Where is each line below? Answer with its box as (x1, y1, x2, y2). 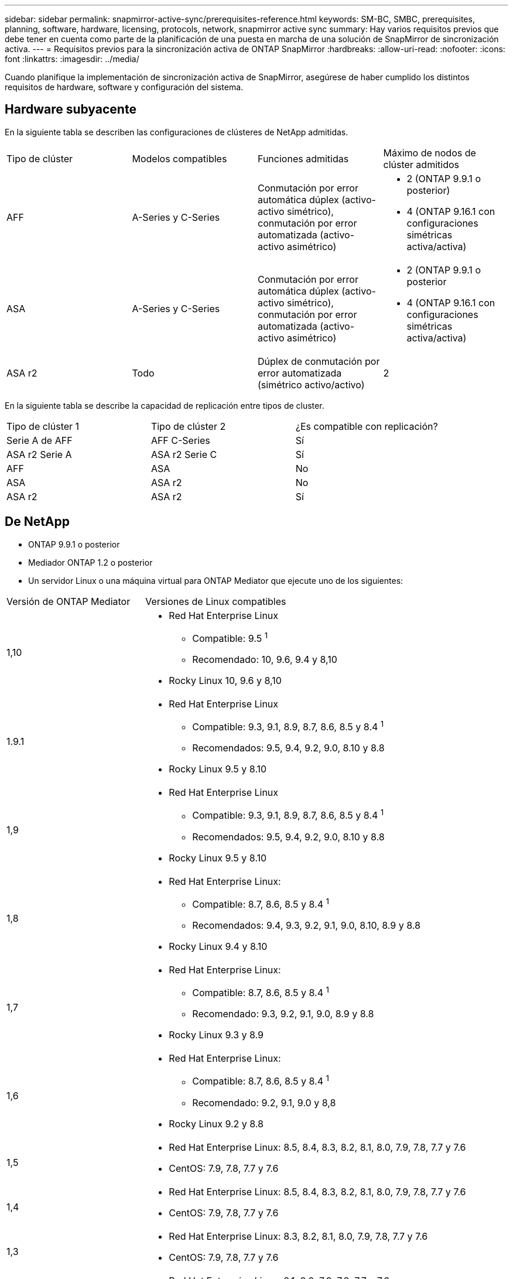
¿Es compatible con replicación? (295, 420, 438, 432)
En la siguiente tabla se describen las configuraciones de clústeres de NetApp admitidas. (5, 126, 348, 137)
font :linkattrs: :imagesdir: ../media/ (5, 54, 139, 64)
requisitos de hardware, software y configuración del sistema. (5, 82, 244, 92)
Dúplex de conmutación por (258, 355, 380, 367)
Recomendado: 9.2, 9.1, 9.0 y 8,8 (192, 1096, 336, 1109)
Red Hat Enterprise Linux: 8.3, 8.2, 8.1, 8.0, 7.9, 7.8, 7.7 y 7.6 (169, 1230, 428, 1242)
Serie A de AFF (6, 434, 73, 446)
